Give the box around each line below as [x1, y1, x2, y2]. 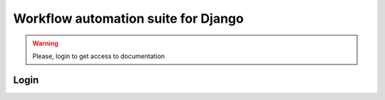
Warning [32, 39, 58, 48]
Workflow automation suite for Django [13, 11, 244, 26]
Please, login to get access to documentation [32, 52, 165, 60]
